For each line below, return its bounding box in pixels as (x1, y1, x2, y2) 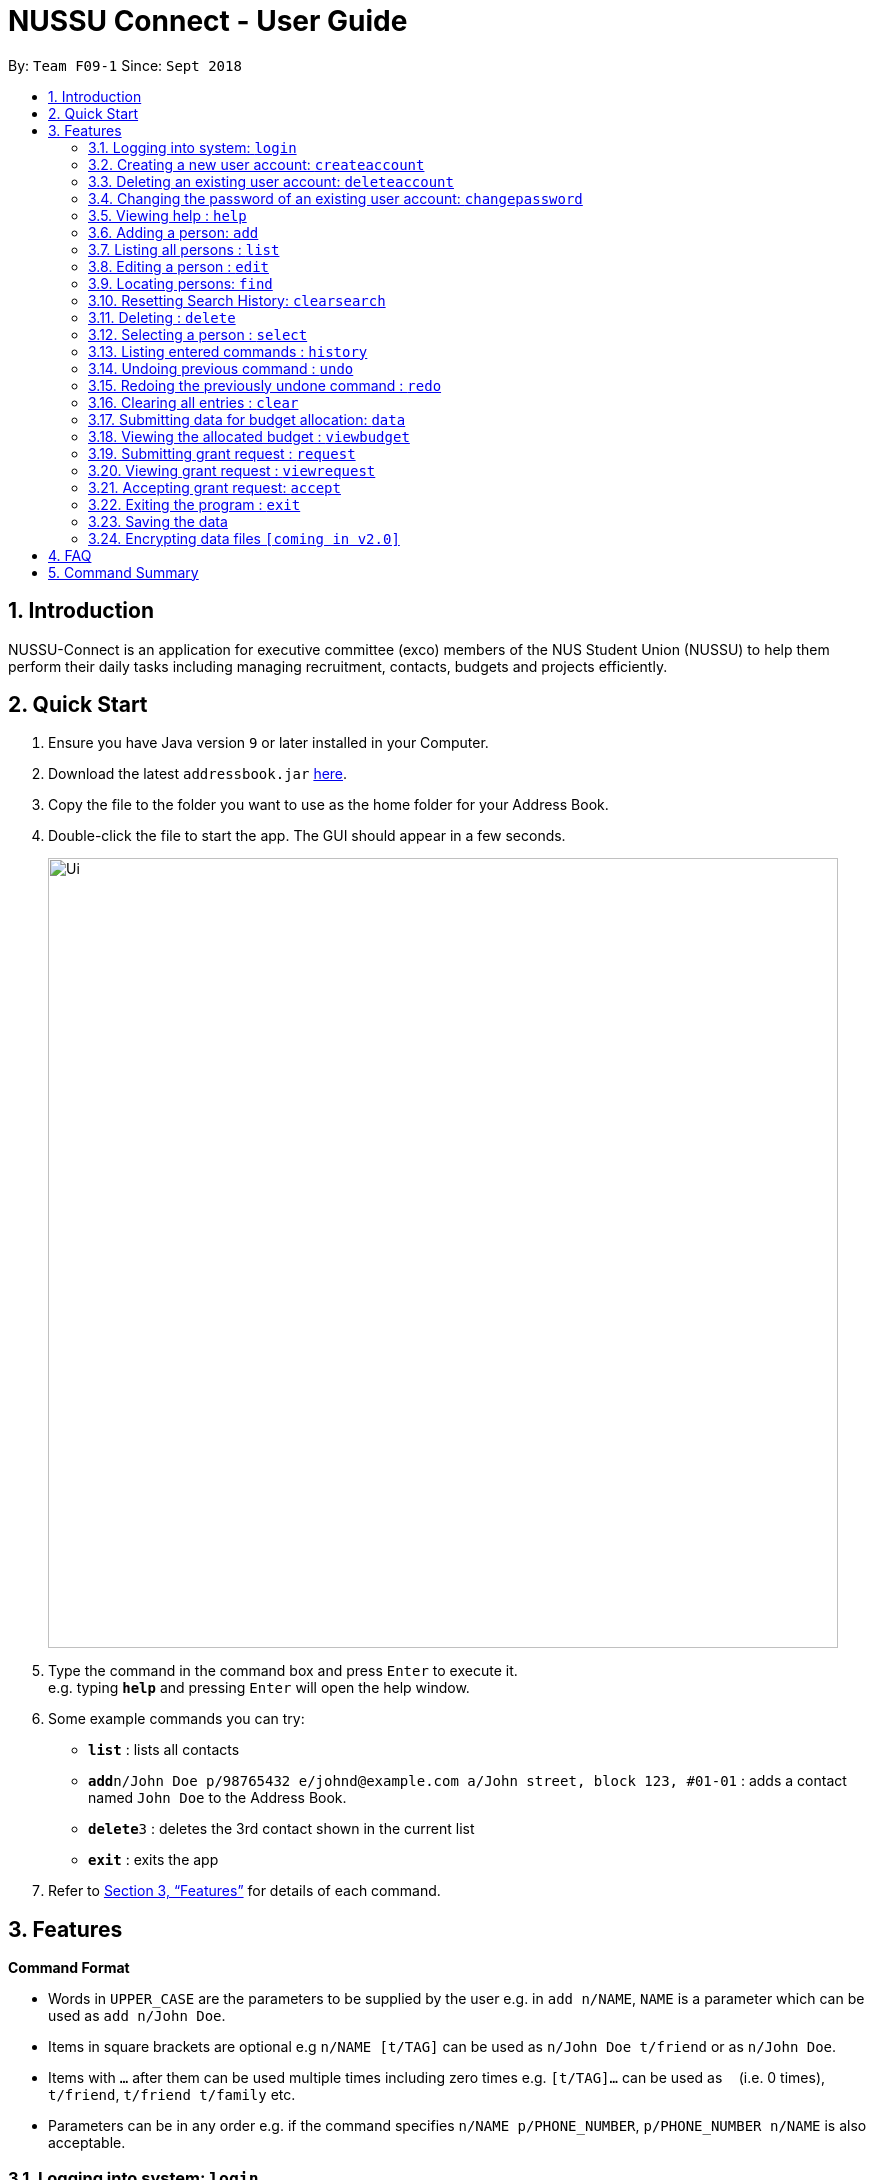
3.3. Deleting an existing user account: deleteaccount (88, 172, 454, 190)
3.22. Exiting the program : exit (88, 495, 301, 513)
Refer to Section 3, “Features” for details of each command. (48, 1882, 441, 1900)
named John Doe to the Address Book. (88, 1789, 347, 1807)
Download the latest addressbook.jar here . (48, 765, 348, 783)
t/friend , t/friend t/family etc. (48, 2086, 296, 2104)
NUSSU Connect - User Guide (8, 4, 408, 38)
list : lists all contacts (88, 1741, 240, 1759)
